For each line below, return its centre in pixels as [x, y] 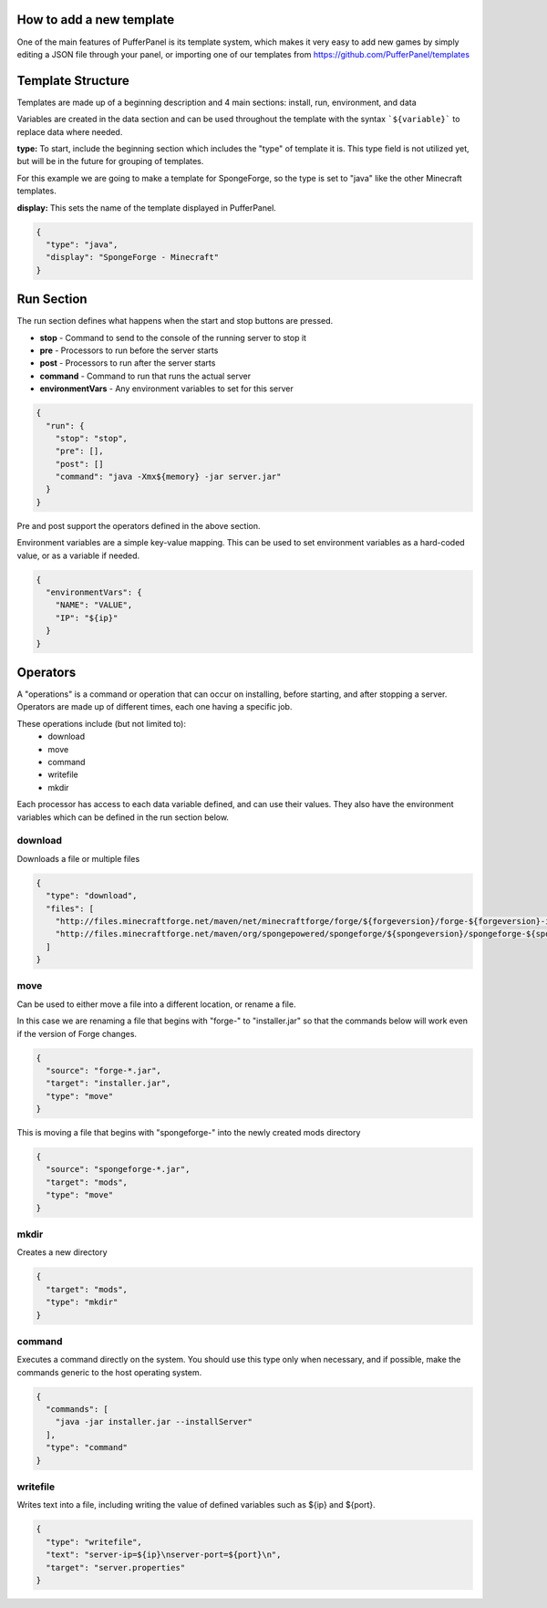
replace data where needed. [70, 131]
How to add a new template [96, 20]
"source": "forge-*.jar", [103, 1070]
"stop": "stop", [91, 438]
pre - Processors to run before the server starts [129, 350]
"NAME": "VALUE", [94, 605]
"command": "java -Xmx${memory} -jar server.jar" [168, 477]
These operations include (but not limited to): [102, 723]
